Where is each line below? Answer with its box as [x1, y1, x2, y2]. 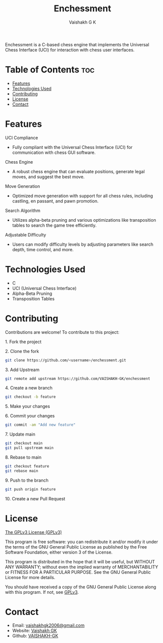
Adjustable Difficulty [5, 232, 47, 237]
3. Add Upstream [5, 367, 40, 373]
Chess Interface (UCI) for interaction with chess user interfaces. [5, 47, 135, 53]
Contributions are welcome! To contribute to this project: [5, 329, 119, 335]
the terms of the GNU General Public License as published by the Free [5, 544, 147, 550]
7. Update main [5, 431, 35, 438]
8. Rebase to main [5, 454, 42, 460]
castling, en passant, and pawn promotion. [12, 198, 99, 204]
